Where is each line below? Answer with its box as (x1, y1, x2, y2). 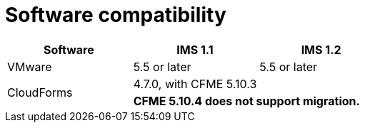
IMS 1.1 (176, 42, 214, 57)
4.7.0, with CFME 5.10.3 (133, 76, 257, 91)
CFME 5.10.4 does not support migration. (133, 93, 360, 108)
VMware (7, 59, 52, 74)
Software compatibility (5, 3, 226, 27)
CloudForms (7, 85, 73, 100)
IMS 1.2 (301, 42, 341, 57)
